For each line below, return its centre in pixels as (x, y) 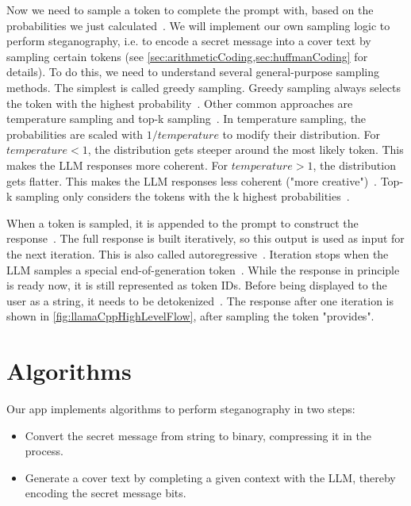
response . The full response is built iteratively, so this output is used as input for (205, 238)
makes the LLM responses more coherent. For (117, 165)
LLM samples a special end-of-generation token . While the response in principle (203, 269)
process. (44, 451)
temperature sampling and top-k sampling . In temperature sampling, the (186, 119)
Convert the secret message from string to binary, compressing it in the (198, 435)
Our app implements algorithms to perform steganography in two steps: (181, 408)
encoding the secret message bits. (106, 493)
